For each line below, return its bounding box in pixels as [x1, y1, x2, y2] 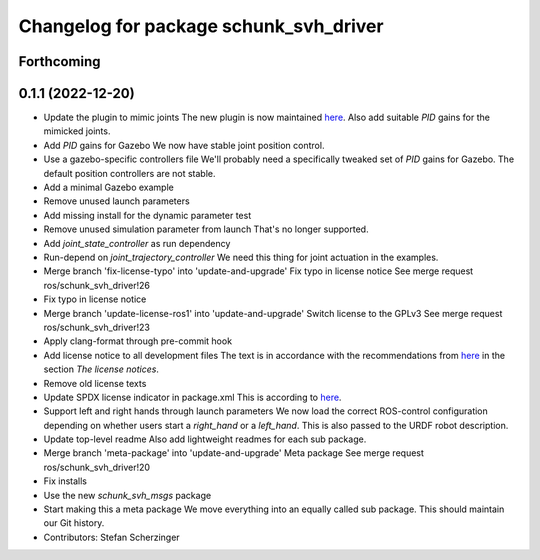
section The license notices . [43, 363, 160, 375]
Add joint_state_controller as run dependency [43, 237, 231, 249]
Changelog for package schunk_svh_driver [18, 15, 384, 37]
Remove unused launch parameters [43, 195, 190, 207]
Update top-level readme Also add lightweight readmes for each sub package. [43, 433, 367, 445]
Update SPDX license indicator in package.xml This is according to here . [43, 391, 342, 403]
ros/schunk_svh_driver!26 [43, 279, 150, 291]
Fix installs [43, 475, 87, 487]
